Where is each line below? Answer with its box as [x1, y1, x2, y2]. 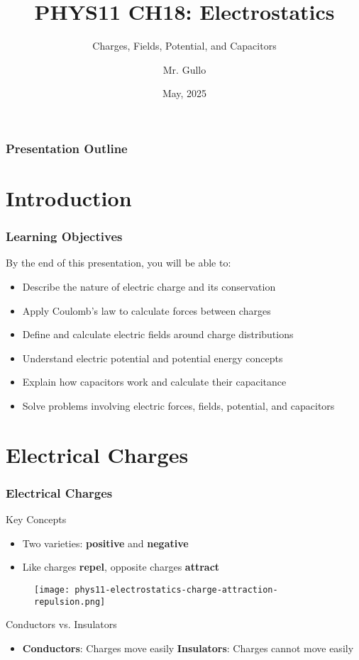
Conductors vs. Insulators [6, 617, 117, 632]
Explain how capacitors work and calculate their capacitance [22, 374, 287, 389]
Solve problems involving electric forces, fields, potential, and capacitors [22, 398, 335, 413]
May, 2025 [162, 86, 207, 101]
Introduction [6, 184, 132, 213]
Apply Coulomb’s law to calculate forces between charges [22, 303, 271, 318]
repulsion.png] [34, 596, 106, 607]
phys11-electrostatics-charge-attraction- [74, 584, 278, 595]
